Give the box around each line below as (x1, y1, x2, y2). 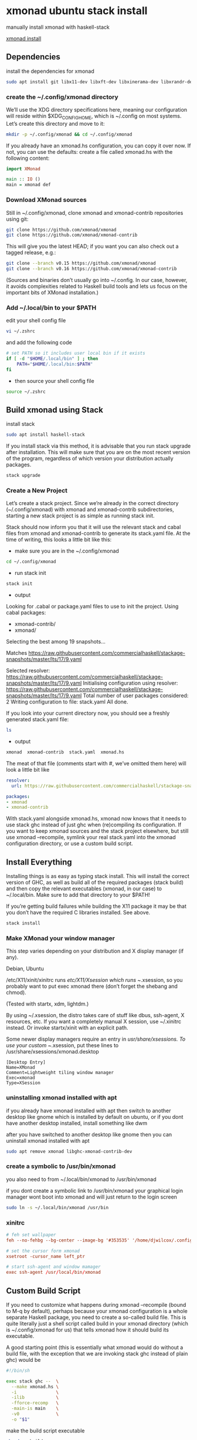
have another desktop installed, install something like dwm (6, 1119, 148, 1126)
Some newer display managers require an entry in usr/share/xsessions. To (6, 1035, 186, 1043)
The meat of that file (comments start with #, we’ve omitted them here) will (6, 759, 186, 767)
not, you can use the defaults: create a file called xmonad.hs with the (6, 148, 173, 155)
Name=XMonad (6, 1065, 35, 1071)
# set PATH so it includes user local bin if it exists (6, 351, 145, 356)
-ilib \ (11, 1395, 59, 1401)
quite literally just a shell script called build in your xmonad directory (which (6, 1320, 189, 1327)
